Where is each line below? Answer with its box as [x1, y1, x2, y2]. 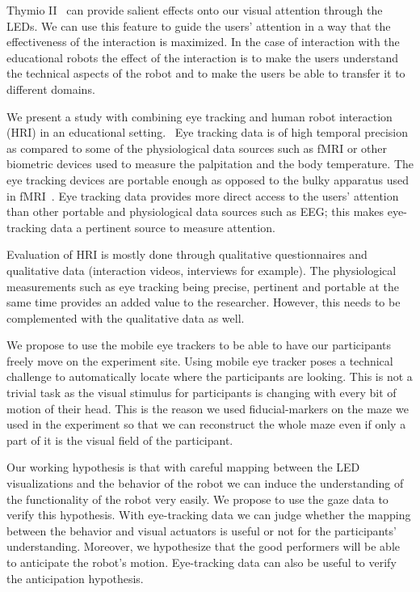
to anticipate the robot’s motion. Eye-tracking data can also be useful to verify [6, 554, 397, 570]
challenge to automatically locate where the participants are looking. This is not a [6, 368, 413, 385]
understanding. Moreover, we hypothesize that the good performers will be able [6, 538, 400, 555]
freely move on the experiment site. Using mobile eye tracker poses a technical [6, 352, 393, 369]
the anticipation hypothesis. [6, 569, 144, 586]
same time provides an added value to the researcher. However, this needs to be [6, 294, 401, 311]
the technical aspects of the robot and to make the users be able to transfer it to [6, 65, 405, 82]
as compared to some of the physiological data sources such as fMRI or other [6, 139, 388, 156]
